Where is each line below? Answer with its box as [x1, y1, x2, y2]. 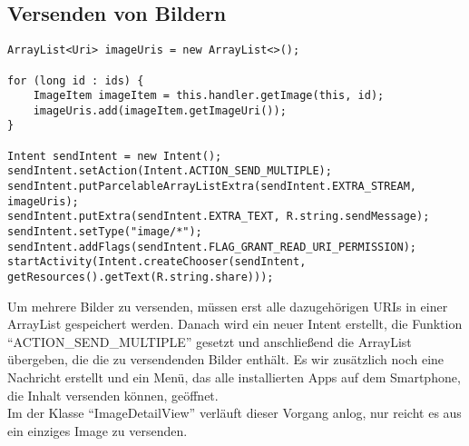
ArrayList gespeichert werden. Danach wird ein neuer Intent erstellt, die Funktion [7, 314, 463, 333]
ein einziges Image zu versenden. [7, 421, 188, 440]
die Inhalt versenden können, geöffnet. [7, 385, 219, 404]
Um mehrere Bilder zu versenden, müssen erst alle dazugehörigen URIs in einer [7, 296, 448, 315]
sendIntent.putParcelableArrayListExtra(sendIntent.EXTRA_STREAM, [7, 180, 417, 193]
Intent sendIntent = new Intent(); [7, 149, 222, 163]
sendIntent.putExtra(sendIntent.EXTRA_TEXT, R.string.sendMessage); [7, 210, 430, 223]
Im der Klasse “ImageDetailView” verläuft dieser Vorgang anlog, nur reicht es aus [7, 403, 462, 422]
